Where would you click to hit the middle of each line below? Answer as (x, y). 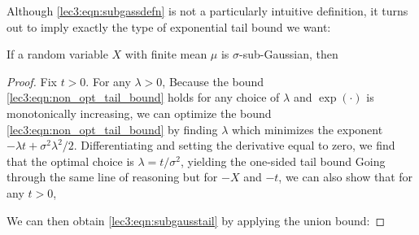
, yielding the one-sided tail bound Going (283, 161)
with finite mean (166, 54)
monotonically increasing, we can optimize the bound (139, 113)
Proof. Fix (32, 81)
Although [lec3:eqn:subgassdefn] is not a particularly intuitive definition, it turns (207, 11)
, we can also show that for (346, 177)
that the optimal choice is (70, 161)
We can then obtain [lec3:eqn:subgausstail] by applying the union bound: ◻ (196, 220)
